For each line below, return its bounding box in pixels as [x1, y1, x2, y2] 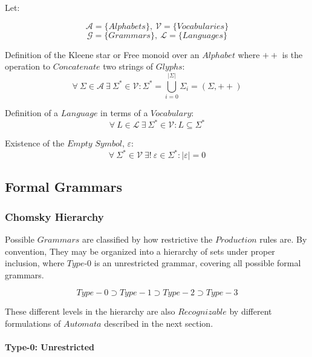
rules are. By [259, 233, 307, 246]
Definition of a [5, 106, 59, 119]
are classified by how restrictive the [82, 233, 213, 246]
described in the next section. [104, 317, 213, 330]
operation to [5, 60, 51, 73]
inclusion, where [5, 257, 65, 269]
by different [229, 305, 272, 318]
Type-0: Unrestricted [5, 341, 95, 353]
